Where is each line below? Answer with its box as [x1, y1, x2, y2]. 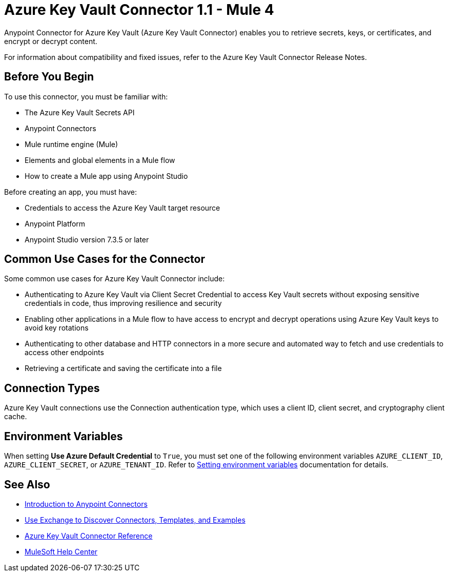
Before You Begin [4, 70, 94, 84]
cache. [4, 412, 27, 421]
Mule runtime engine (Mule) [25, 139, 118, 149]
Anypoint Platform [25, 219, 86, 228]
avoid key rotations [25, 323, 89, 333]
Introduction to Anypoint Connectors [25, 499, 148, 508]
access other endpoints [25, 348, 104, 357]
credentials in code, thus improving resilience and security [25, 299, 222, 308]
